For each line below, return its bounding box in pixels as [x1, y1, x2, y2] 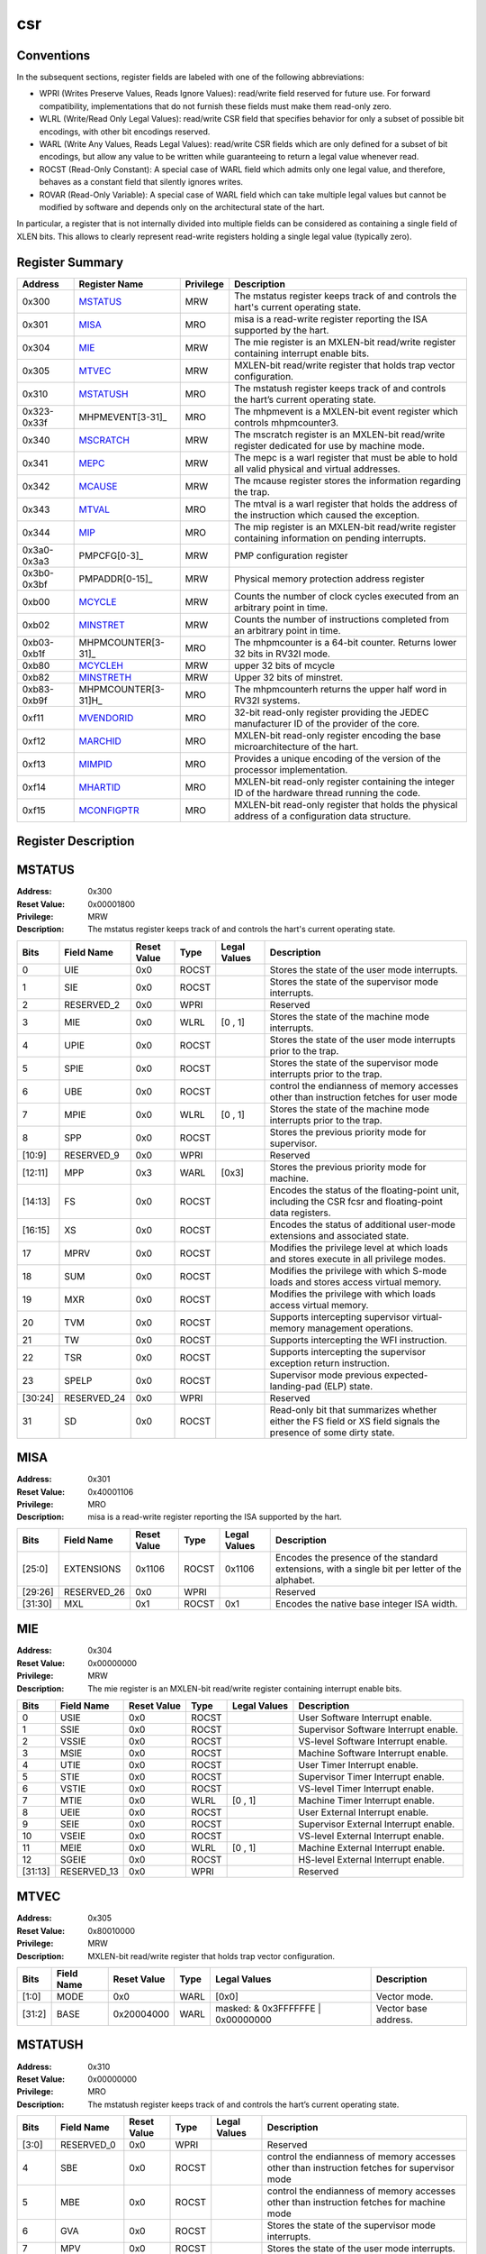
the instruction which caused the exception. [234, 509, 420, 521]
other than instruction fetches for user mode [269, 1091, 458, 1104]
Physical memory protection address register [234, 573, 425, 585]
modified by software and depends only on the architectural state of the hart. [39, 201, 326, 212]
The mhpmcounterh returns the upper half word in [234, 683, 447, 695]
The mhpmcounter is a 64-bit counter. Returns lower [234, 636, 457, 648]
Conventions [16, 48, 91, 63]
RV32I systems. [234, 694, 301, 707]
